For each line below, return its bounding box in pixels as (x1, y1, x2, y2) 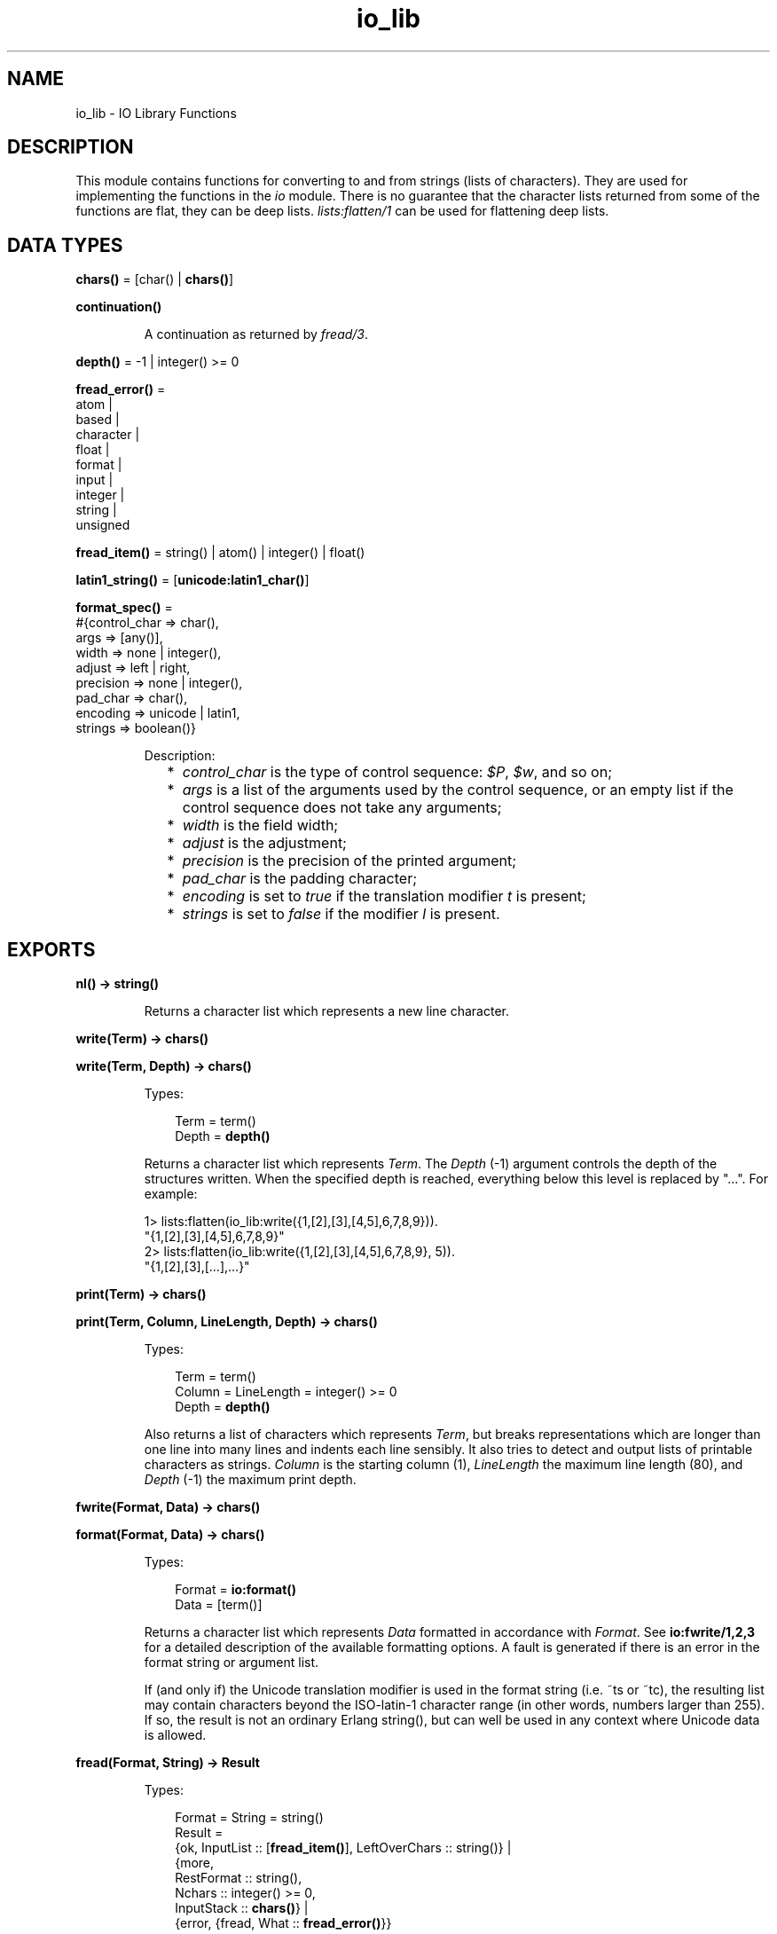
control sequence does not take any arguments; (182, 798, 502, 817)
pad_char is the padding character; (182, 869, 417, 888)
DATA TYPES (7, 233, 123, 256)
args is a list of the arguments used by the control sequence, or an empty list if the (182, 781, 734, 799)
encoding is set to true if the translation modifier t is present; (182, 887, 586, 906)
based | (75, 412, 120, 428)
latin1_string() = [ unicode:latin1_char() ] (75, 572, 310, 588)
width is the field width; (182, 816, 339, 835)
